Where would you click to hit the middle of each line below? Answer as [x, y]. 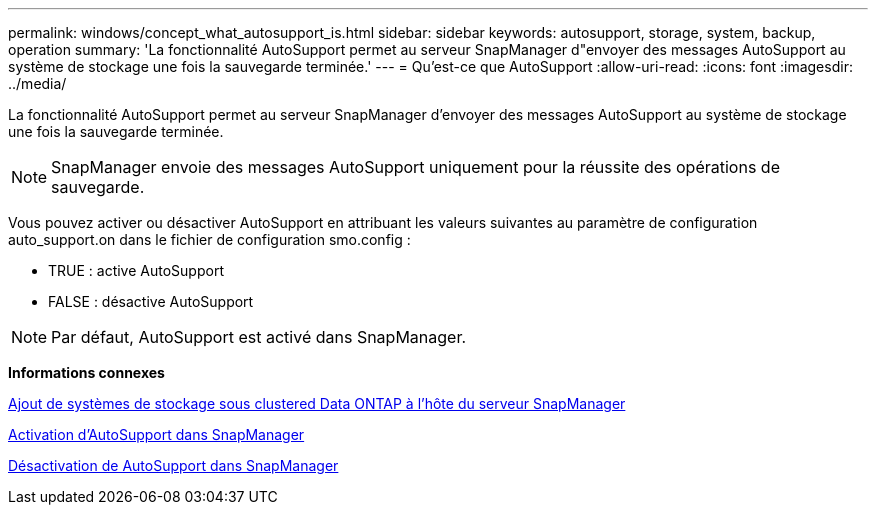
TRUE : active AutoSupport [136, 270]
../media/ [37, 83]
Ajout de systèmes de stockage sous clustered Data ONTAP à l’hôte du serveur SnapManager [317, 403]
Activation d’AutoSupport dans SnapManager [156, 434]
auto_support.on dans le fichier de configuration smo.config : [209, 239]
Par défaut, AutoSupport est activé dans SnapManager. [259, 337]
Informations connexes [86, 372]
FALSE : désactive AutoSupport [151, 301]
